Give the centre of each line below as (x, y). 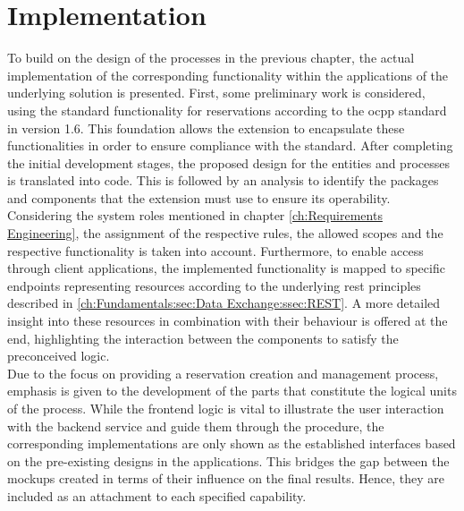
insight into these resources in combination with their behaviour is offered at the (228, 321)
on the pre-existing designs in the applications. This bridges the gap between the (228, 460)
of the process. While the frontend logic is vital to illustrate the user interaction (226, 408)
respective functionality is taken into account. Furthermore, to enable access (215, 250)
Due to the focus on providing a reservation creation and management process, (223, 373)
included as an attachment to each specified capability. (157, 495)
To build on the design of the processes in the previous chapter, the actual (211, 58)
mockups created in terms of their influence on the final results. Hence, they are (226, 478)
